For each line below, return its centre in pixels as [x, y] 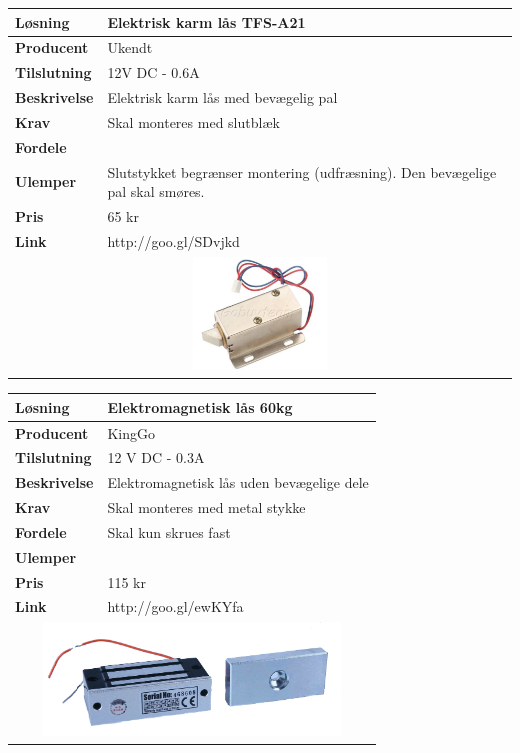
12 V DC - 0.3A [156, 457]
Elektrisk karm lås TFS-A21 [206, 21]
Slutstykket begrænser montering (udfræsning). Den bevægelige [302, 171]
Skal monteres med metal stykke [206, 507]
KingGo [131, 432]
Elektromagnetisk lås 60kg [200, 406]
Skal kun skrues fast [169, 531]
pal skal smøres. [156, 191]
